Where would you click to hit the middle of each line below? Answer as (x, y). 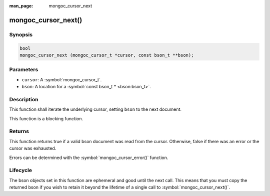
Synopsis (21, 34)
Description (24, 99)
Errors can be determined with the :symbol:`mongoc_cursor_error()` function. (89, 158)
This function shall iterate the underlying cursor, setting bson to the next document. (95, 109)
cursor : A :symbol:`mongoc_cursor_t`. (62, 79)
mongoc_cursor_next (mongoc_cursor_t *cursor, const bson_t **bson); (107, 55)
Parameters (24, 70)
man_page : (21, 6)
